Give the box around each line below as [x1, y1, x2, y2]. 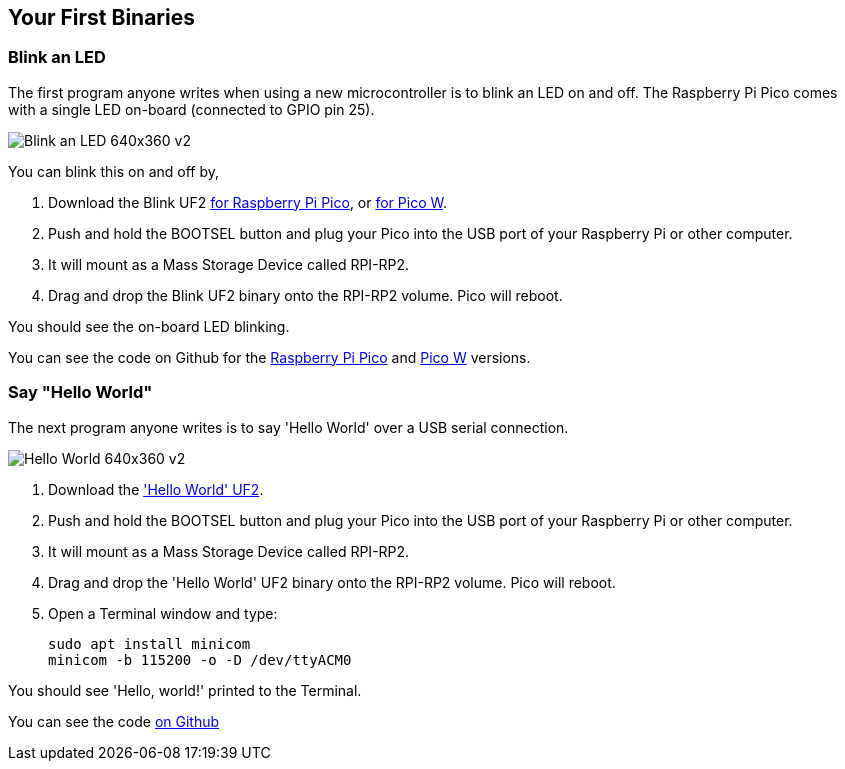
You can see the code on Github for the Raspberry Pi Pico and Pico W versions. [8, 348, 531, 366]
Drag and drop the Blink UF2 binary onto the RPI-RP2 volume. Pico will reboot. [48, 286, 563, 304]
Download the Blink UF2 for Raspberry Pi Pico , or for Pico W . [48, 193, 447, 211]
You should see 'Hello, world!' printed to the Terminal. [8, 681, 362, 699]
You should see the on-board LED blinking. [8, 317, 290, 335]
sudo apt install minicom [48, 635, 251, 652]
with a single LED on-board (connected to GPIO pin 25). [8, 100, 375, 118]
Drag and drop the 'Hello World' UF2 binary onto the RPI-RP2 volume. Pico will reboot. [48, 573, 616, 591]
